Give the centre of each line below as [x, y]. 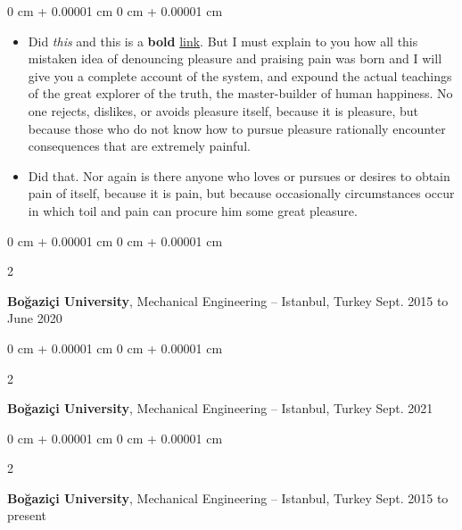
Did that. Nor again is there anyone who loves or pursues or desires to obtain [239, 175]
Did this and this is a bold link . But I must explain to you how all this [223, 41]
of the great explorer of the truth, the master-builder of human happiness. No [240, 93]
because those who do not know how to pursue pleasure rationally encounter [237, 128]
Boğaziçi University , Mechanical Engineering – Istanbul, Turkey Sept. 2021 [220, 408]
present [27, 515]
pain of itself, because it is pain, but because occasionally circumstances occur [241, 193]
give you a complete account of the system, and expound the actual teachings [240, 75]
